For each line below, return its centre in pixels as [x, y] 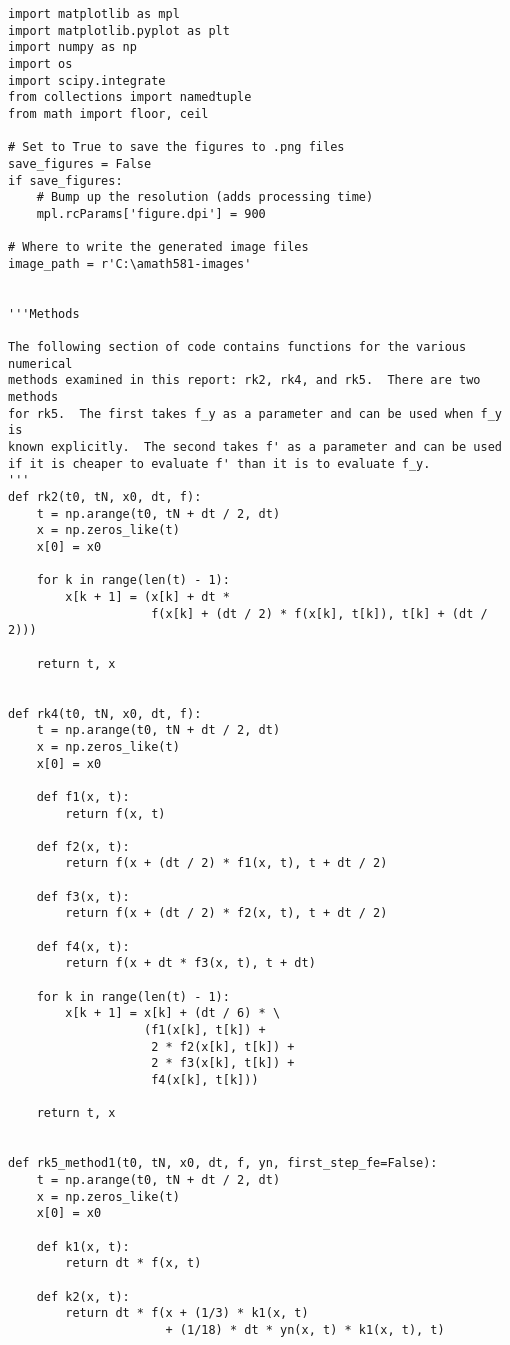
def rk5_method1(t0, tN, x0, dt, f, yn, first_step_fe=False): [223, 1163]
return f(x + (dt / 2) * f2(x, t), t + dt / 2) [226, 913]
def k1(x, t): [83, 1246]
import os [40, 63]
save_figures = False [80, 163]
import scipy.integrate [87, 80]
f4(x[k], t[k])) [205, 1080]
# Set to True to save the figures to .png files [176, 147]
